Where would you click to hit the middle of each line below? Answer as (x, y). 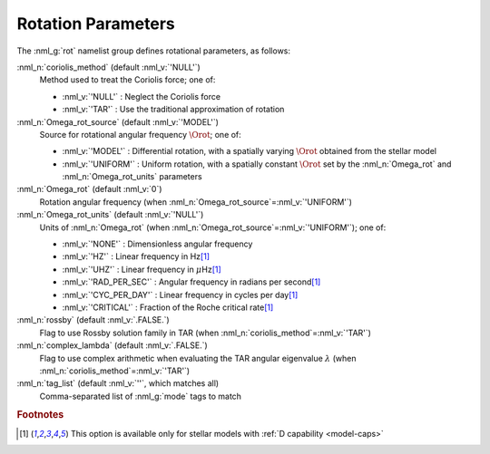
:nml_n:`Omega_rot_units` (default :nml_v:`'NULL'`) (110, 215)
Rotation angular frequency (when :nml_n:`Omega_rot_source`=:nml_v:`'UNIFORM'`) (196, 202)
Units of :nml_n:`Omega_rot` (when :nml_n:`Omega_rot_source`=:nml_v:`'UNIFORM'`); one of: (213, 227)
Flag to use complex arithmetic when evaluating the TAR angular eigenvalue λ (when (198, 358)
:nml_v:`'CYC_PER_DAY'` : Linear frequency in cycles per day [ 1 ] (180, 295)
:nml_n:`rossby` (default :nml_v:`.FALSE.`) (93, 320)
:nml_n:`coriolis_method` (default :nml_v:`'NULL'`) (109, 67)
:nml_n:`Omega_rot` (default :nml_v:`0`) (89, 189)
